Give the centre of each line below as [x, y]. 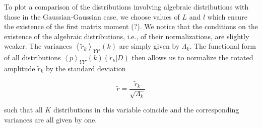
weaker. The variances [38, 46]
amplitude [20, 68]
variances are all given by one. [51, 119]
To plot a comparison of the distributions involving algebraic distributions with [126, 7]
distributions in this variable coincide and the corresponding [146, 110]
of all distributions [32, 57]
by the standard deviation [86, 68]
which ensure [227, 16]
